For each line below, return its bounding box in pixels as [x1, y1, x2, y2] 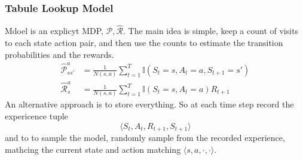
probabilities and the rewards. [5, 48, 114, 60]
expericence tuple [5, 109, 68, 122]
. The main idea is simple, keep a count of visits [123, 24, 299, 37]
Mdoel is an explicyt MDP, [5, 24, 103, 37]
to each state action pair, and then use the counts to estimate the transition [5, 36, 283, 49]
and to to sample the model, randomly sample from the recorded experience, [5, 131, 285, 143]
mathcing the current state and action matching [5, 143, 181, 155]
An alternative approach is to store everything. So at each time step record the [5, 98, 294, 110]
